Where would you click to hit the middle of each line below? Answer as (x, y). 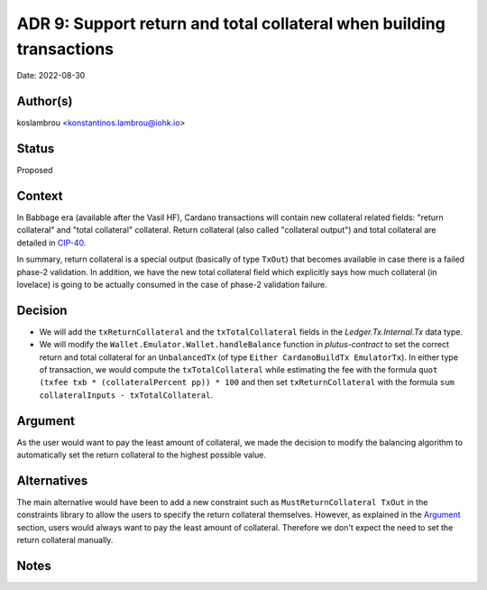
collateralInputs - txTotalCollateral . (126, 395)
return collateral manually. (65, 540)
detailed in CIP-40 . (51, 243)
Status (36, 149)
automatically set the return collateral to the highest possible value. (141, 455)
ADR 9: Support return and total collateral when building (231, 23)
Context (40, 195)
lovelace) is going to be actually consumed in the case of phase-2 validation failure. (172, 285)
